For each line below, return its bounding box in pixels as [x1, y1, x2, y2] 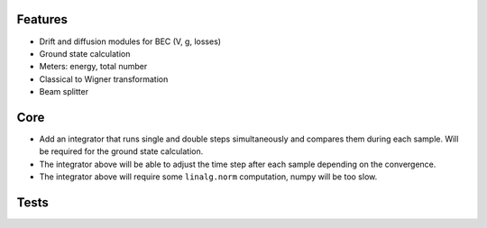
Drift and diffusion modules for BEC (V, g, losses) [39, 36, 221, 47]
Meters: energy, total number [39, 61, 148, 72]
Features [16, 12, 68, 27]
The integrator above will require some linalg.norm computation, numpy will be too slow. [39, 171, 378, 182]
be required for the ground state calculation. [39, 146, 204, 157]
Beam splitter [39, 87, 89, 97]
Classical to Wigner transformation [39, 73, 169, 85]
